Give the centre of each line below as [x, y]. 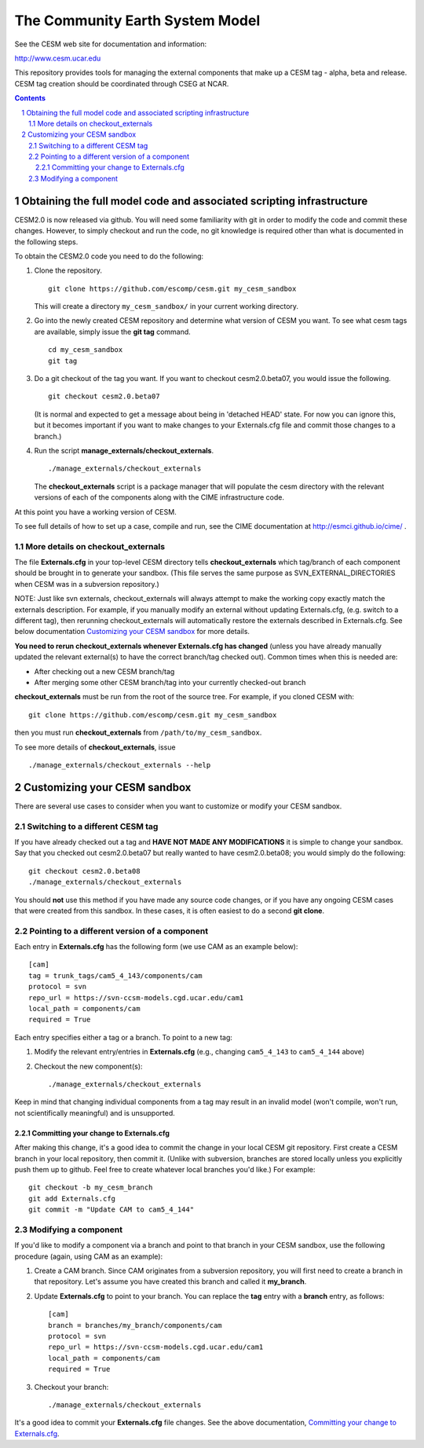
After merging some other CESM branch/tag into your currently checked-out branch [170, 682]
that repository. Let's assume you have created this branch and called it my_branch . [170, 1281]
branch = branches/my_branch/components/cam [135, 1325]
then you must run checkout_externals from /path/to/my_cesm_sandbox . [138, 733]
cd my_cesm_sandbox [86, 350]
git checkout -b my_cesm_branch [91, 1188]
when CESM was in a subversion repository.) [87, 584]
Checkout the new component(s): [88, 1066]
